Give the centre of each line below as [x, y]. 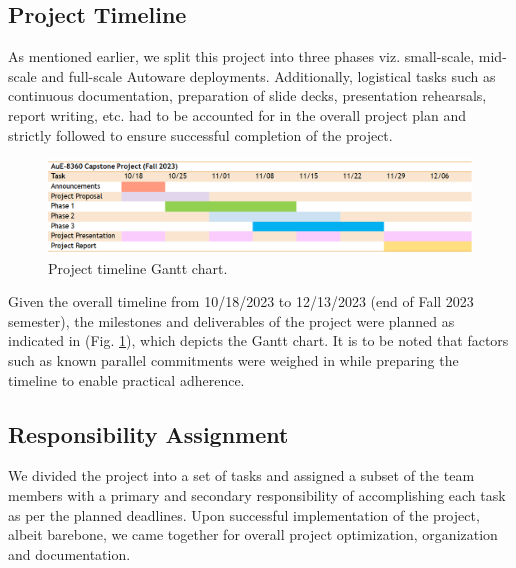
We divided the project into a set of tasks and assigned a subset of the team [241, 475]
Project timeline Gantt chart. [138, 267]
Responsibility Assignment [148, 433]
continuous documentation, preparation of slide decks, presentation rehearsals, [247, 95]
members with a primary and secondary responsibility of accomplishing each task [257, 494]
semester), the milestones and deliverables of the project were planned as [231, 320]
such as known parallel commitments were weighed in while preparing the [233, 359]
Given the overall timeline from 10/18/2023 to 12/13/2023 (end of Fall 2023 [241, 301]
